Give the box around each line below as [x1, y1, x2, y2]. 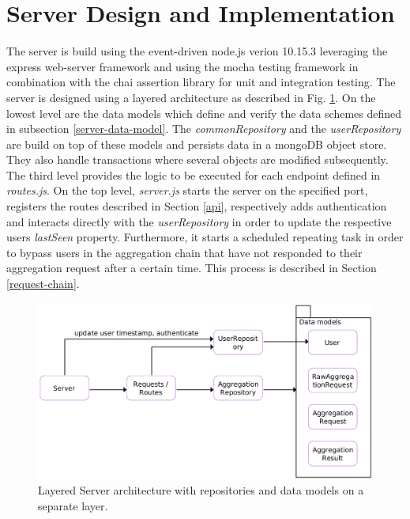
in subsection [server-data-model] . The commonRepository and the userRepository [6, 120, 401, 137]
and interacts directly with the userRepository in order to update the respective [6, 213, 392, 229]
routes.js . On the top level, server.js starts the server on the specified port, [6, 182, 368, 199]
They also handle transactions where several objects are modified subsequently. [6, 151, 389, 168]
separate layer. [38, 497, 108, 513]
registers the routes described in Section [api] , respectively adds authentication [6, 198, 387, 214]
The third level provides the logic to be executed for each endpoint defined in [6, 166, 381, 183]
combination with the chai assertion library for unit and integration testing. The [6, 74, 396, 90]
